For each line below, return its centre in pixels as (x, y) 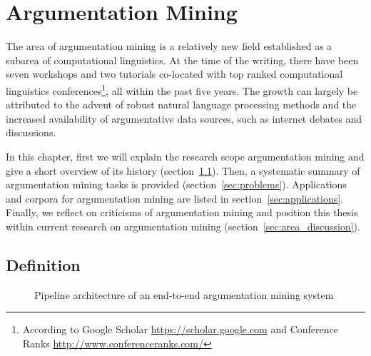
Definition (43, 264)
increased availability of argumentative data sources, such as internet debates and (184, 118)
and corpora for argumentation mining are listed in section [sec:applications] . (175, 198)
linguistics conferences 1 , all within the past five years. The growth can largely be (182, 89)
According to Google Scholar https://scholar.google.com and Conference (181, 329)
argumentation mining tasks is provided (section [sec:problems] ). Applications (176, 184)
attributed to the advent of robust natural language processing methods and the (181, 105)
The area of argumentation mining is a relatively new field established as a (169, 46)
